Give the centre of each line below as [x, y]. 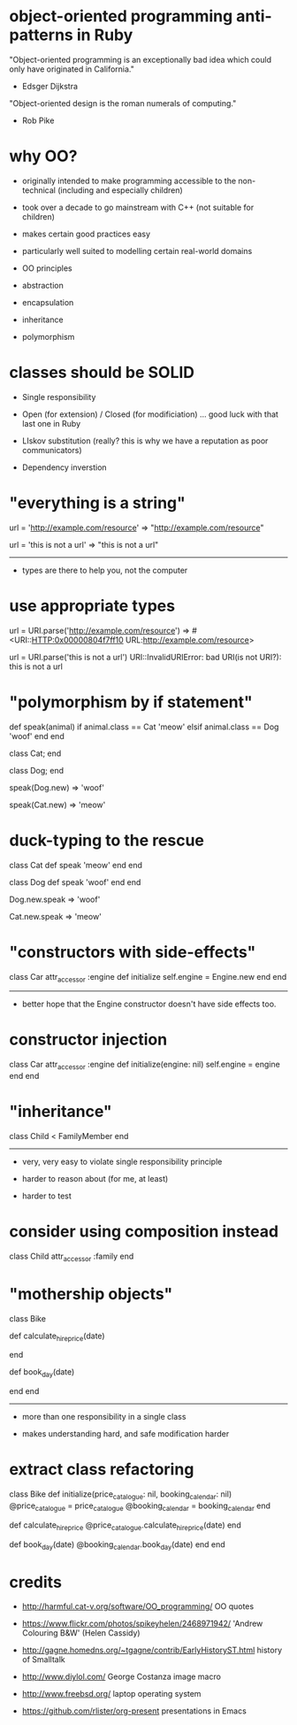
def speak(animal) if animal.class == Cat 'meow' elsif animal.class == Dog [144, 727]
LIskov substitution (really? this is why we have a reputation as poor [145, 441]
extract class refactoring [102, 1470]
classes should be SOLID [102, 373]
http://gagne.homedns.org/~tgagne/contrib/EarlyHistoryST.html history [152, 1650]
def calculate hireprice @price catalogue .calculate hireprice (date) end [125, 1526]
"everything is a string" [97, 503]
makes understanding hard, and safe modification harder [126, 1434]
